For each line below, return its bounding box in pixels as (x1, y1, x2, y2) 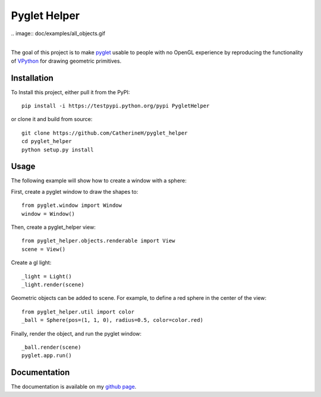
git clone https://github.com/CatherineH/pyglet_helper (21, 129, 188, 137)
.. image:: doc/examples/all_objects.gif (11, 30, 106, 37)
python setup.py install (21, 146, 94, 153)
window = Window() (21, 210, 75, 217)
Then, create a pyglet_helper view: (11, 224, 96, 231)
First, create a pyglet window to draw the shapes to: (11, 188, 139, 195)
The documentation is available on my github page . (11, 383, 137, 390)
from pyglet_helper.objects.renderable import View (21, 237, 175, 244)
